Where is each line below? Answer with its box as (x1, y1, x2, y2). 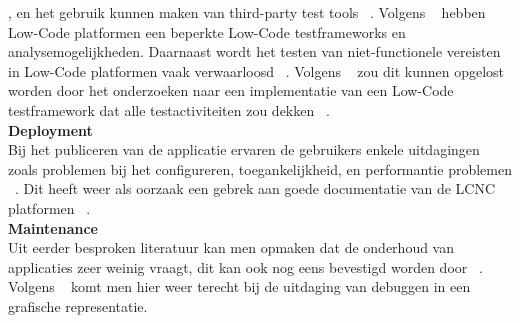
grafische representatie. (8, 295, 148, 316)
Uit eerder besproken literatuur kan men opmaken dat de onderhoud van (8, 237, 455, 258)
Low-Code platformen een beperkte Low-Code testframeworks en (8, 21, 406, 42)
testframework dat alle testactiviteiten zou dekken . (8, 99, 330, 120)
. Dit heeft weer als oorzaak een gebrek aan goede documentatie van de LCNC (15, 178, 496, 199)
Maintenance (8, 217, 98, 238)
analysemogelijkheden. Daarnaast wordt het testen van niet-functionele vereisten (8, 41, 501, 62)
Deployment (8, 119, 93, 140)
